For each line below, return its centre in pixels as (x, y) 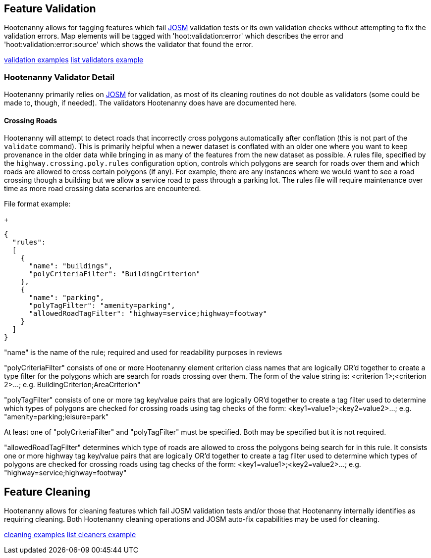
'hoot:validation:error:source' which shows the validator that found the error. (129, 45)
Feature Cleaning (47, 492)
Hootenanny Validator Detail (59, 77)
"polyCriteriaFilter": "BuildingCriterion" (115, 274)
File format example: (37, 204)
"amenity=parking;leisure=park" (56, 417)
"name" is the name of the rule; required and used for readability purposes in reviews (143, 353)
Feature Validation (50, 9)
